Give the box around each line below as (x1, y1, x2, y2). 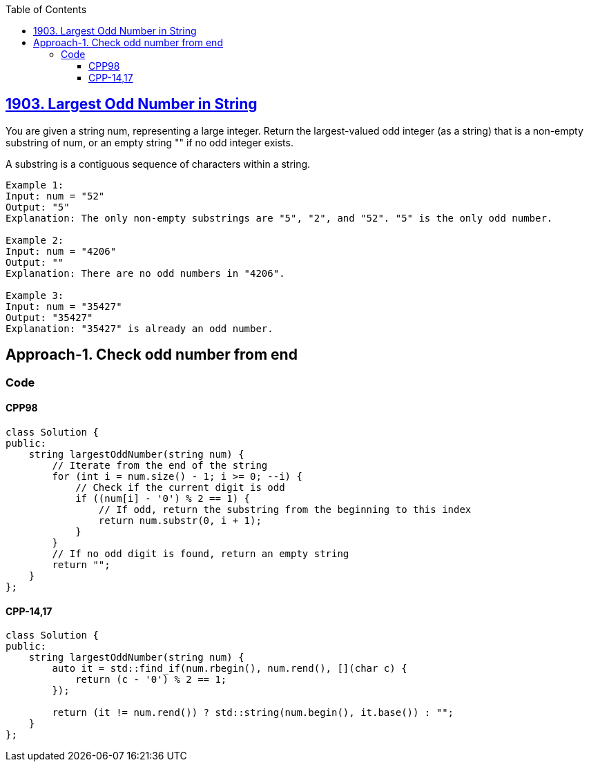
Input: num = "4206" (6, 245, 117, 257)
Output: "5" (6, 201, 70, 213)
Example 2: (6, 234, 64, 246)
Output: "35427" (6, 311, 93, 323)
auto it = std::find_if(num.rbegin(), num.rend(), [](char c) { (52, 663, 407, 674)
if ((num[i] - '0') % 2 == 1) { (75, 492, 251, 504)
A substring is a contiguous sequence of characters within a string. (6, 157, 311, 170)
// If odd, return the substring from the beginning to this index (98, 503, 472, 515)
